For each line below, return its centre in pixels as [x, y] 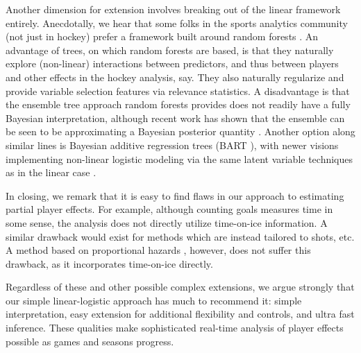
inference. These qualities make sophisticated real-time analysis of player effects [175, 328]
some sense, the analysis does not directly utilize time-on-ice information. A [167, 222]
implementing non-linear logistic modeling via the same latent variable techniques [179, 158]
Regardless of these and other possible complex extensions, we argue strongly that [180, 287]
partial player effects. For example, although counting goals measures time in [169, 209]
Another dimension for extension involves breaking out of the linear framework [173, 9]
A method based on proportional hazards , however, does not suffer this [158, 250]
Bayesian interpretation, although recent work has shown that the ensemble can [175, 118]
